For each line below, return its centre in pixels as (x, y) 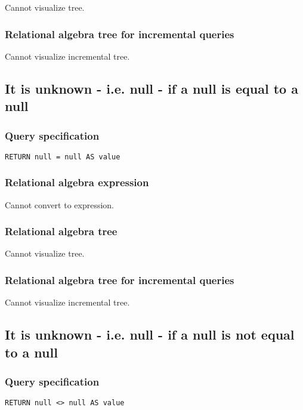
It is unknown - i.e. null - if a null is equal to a (151, 88)
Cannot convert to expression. (60, 204)
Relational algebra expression (77, 182)
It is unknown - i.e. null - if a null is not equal (150, 335)
